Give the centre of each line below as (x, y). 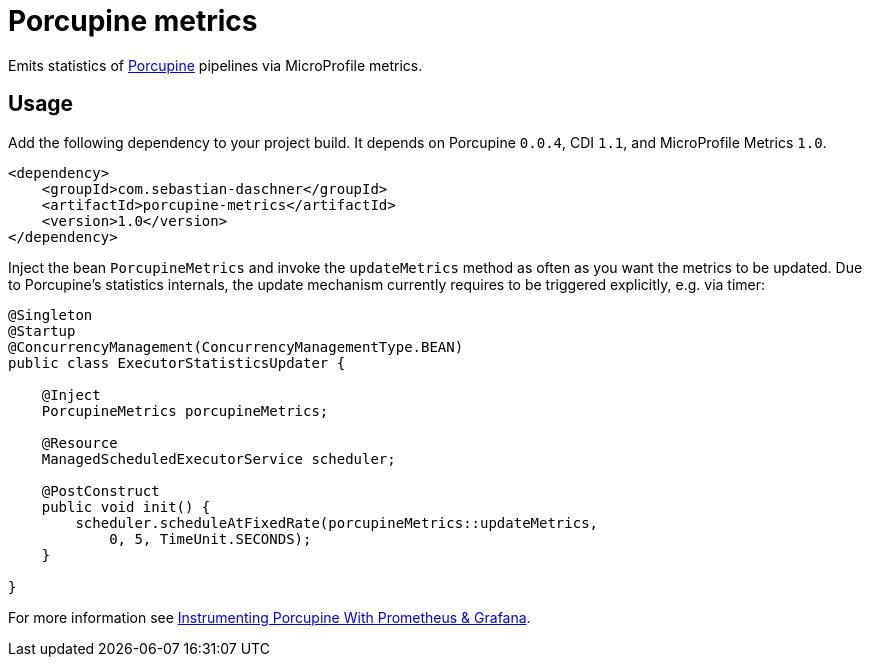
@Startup (42, 330)
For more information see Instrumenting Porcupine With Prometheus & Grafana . (269, 617)
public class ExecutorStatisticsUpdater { (177, 362)
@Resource (79, 442)
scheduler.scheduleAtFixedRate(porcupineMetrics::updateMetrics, (337, 522)
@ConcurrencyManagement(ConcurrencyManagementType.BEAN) (236, 346)
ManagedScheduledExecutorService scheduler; (218, 458)
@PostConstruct (100, 490)
